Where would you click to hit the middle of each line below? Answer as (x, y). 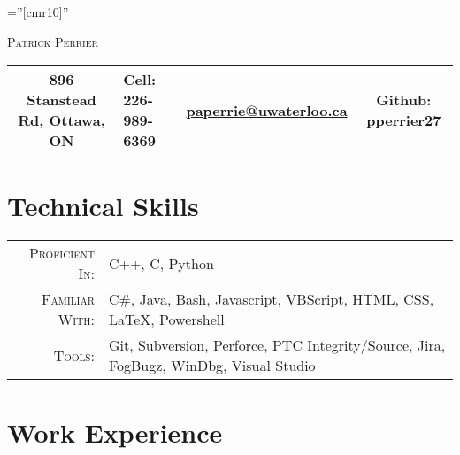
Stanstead (61, 100)
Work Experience (115, 432)
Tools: (74, 355)
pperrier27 (404, 120)
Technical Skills (103, 206)
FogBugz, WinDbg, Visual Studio (212, 366)
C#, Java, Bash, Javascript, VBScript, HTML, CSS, (271, 299)
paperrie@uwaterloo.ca (267, 110)
